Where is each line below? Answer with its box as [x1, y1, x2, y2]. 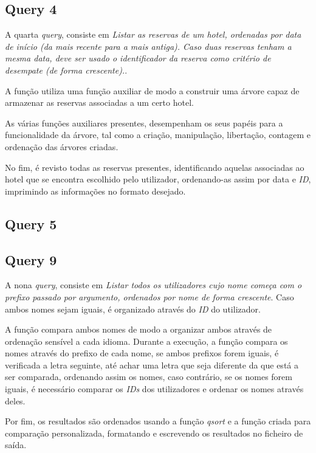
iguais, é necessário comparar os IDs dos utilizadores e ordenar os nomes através [5, 382, 304, 395]
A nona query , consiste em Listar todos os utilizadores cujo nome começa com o [5, 278, 302, 291]
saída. [5, 438, 27, 451]
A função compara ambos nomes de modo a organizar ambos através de [5, 323, 272, 336]
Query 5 [5, 214, 57, 233]
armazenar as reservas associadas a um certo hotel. [5, 96, 194, 109]
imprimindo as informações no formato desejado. [5, 184, 186, 197]
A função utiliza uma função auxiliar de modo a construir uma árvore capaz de [5, 84, 300, 97]
